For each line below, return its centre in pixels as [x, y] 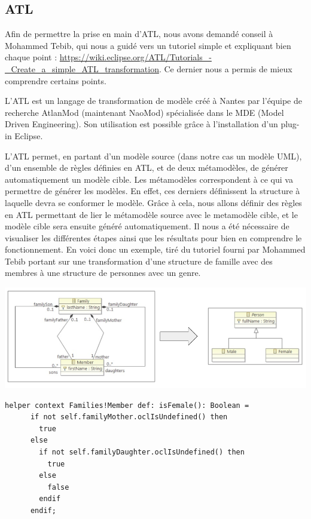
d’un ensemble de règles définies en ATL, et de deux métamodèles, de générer [147, 168]
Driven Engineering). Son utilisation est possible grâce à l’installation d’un [141, 124]
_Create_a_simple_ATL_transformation [82, 68]
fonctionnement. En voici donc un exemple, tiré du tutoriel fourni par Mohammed [155, 249]
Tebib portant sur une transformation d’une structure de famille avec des [139, 261]
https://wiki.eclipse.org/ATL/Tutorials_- [135, 57]
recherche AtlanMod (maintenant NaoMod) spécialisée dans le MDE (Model [144, 112]
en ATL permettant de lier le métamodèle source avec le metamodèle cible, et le [151, 214]
